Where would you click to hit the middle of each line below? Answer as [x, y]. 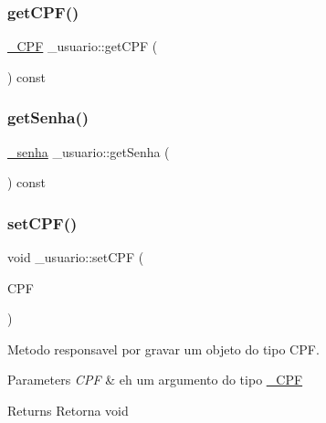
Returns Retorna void [68, 410]
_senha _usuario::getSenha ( [89, 151]
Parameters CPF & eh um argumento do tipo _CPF [155, 380]
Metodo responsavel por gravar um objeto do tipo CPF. [163, 349]
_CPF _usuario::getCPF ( [83, 46]
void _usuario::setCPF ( [76, 257]
